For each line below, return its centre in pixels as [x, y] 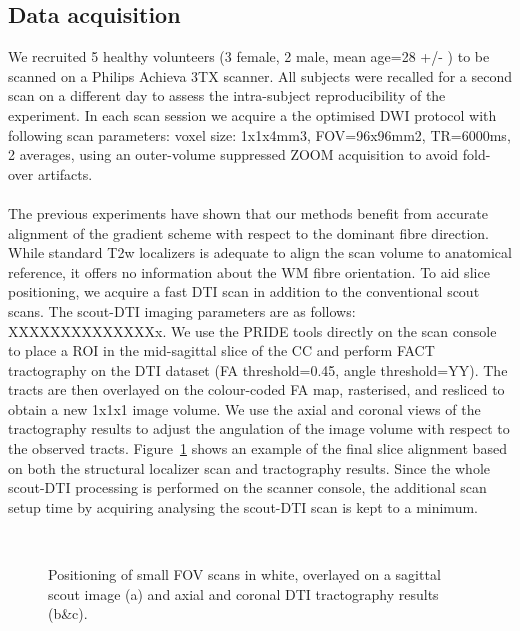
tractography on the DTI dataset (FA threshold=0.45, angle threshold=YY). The [258, 369]
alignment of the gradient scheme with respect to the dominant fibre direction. [248, 232]
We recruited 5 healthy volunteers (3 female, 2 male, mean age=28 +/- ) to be [249, 56]
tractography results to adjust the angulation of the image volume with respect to [259, 428]
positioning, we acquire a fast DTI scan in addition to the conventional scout [244, 291]
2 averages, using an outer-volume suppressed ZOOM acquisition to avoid [233, 154]
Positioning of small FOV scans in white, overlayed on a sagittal [244, 574]
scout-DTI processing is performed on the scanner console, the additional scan [247, 487]
